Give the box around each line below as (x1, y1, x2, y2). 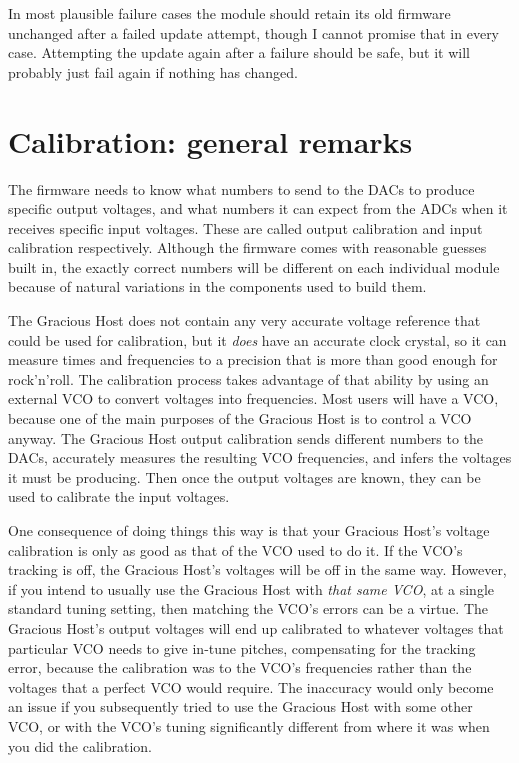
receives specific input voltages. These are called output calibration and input (8, 217, 483, 238)
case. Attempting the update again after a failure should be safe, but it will (8, 42, 470, 63)
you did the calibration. (8, 735, 152, 756)
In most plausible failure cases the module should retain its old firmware (8, 3, 451, 23)
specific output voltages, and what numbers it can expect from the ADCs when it (8, 198, 508, 219)
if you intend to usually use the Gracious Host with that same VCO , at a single (8, 578, 495, 599)
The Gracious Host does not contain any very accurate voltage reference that (8, 310, 481, 331)
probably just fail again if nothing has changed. (8, 61, 298, 82)
